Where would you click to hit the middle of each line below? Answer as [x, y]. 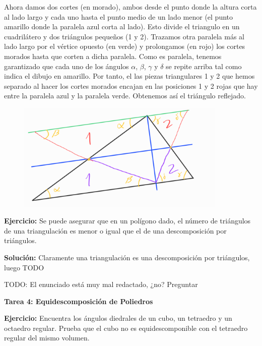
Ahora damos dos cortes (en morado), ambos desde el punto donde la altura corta [130, 7]
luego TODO [24, 267]
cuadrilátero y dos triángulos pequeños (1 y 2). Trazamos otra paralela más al [124, 36]
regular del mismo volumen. [47, 338]
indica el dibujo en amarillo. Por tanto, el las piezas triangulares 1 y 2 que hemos [129, 76]
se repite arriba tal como [204, 66]
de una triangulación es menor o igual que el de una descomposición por [115, 230]
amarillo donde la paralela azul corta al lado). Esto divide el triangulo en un [122, 26]
